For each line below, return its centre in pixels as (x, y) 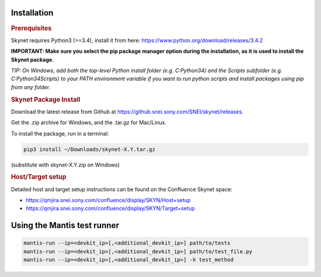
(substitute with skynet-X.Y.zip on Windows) (65, 165)
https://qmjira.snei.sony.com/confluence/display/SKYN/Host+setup (108, 200)
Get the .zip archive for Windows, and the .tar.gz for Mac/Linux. (89, 122)
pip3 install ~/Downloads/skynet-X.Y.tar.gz (89, 149)
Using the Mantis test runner (65, 226)
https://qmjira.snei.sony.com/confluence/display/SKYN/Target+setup (111, 209)
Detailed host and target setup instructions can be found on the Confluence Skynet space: (122, 189)
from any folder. (31, 87)
